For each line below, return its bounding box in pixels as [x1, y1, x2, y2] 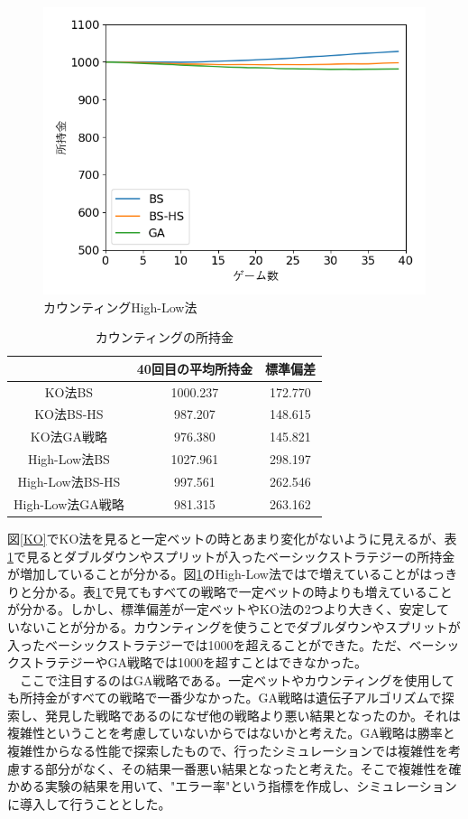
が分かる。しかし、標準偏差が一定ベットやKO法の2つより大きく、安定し [7, 600, 437, 619]
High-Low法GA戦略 [14, 494, 124, 513]
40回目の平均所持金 [136, 358, 252, 377]
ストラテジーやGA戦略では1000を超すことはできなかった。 [19, 653, 368, 672]
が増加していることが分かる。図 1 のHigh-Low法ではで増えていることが [7, 564, 420, 583]
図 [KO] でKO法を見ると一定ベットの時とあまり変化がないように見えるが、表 [7, 528, 457, 547]
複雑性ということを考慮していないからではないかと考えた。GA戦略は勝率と [7, 723, 455, 742]
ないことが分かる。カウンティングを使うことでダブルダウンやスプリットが [19, 617, 461, 636]
